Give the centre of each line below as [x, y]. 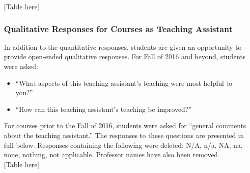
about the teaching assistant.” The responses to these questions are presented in [124, 135]
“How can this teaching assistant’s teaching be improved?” [103, 109]
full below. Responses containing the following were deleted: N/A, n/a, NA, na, [123, 145]
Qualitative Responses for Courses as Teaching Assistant [118, 28]
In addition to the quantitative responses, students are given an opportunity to [123, 47]
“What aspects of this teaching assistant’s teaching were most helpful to [124, 83]
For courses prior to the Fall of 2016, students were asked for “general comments [125, 125]
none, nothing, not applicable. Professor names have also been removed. [112, 155]
